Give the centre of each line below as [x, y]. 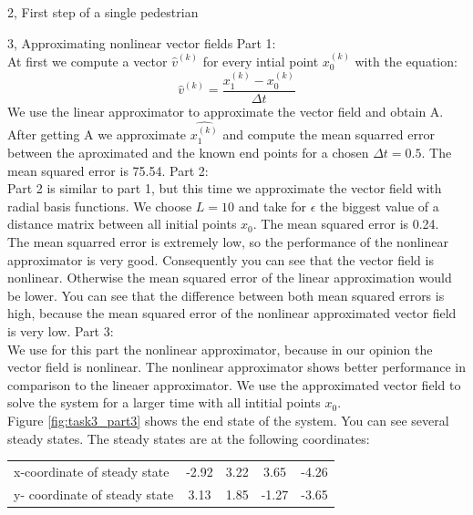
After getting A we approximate [97, 134]
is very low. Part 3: [61, 331]
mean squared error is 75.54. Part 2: [108, 170]
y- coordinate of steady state [94, 494]
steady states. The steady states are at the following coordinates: [189, 438]
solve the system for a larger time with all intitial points [164, 402]
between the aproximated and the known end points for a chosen [188, 153]
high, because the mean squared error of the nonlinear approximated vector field [232, 313]
